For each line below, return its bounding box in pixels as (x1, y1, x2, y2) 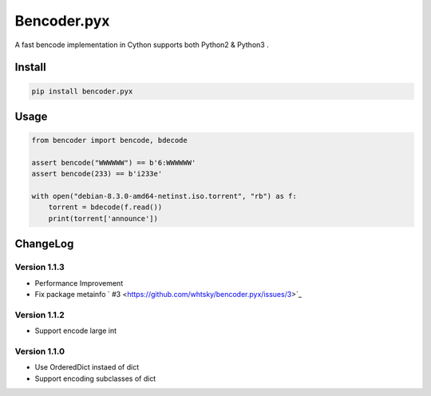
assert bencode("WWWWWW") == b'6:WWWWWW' (31, 158, 196, 167)
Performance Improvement (34, 278, 124, 287)
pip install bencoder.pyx (31, 86, 133, 96)
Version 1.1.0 (14, 346, 65, 357)
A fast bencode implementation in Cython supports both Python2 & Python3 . (14, 40, 269, 49)
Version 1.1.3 (14, 262, 65, 273)
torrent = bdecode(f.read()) (48, 203, 163, 212)
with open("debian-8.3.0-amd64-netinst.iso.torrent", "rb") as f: (31, 192, 297, 201)
